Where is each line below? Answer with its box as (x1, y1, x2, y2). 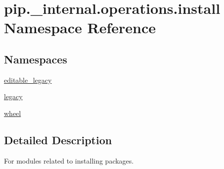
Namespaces (4, 51, 67, 66)
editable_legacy (4, 74, 52, 85)
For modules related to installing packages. (4, 155, 134, 166)
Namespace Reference (4, 17, 156, 38)
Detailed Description (4, 132, 112, 147)
